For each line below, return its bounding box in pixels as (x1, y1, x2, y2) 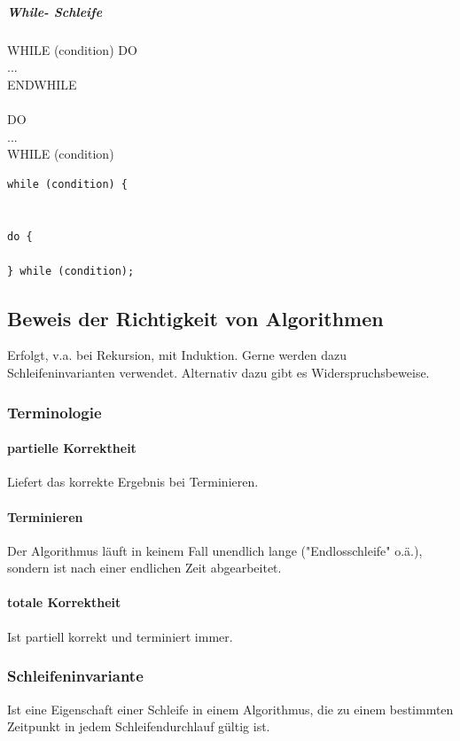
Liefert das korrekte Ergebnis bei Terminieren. (7, 472, 259, 491)
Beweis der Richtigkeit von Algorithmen (7, 304, 384, 331)
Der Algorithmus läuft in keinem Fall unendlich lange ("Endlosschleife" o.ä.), (7, 541, 423, 559)
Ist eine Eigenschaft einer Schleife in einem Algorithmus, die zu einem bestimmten (7, 699, 454, 718)
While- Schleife (7, 2, 103, 20)
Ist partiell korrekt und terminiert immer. (7, 627, 233, 645)
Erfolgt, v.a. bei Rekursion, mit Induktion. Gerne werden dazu (7, 346, 347, 364)
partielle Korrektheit (7, 439, 136, 457)
